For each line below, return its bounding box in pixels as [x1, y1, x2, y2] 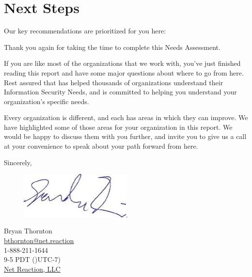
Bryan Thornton [4, 226, 52, 236]
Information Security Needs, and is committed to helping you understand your [4, 87, 237, 97]
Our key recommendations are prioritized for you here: [4, 26, 166, 36]
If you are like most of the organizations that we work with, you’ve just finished [4, 58, 241, 68]
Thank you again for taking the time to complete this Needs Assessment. [4, 42, 220, 52]
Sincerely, [4, 157, 32, 167]
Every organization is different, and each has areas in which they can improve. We [4, 112, 248, 123]
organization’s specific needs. [4, 96, 89, 106]
